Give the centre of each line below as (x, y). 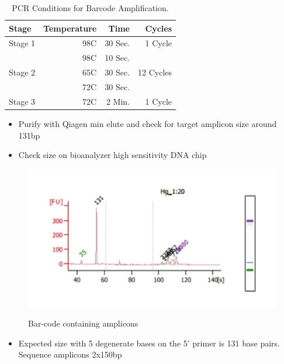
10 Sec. (117, 58)
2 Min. (118, 101)
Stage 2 (22, 72)
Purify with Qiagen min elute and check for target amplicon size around (148, 123)
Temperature (70, 28)
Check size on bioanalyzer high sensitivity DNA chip (112, 155)
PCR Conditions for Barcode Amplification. (90, 8)
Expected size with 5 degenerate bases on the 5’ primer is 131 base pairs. (149, 343)
